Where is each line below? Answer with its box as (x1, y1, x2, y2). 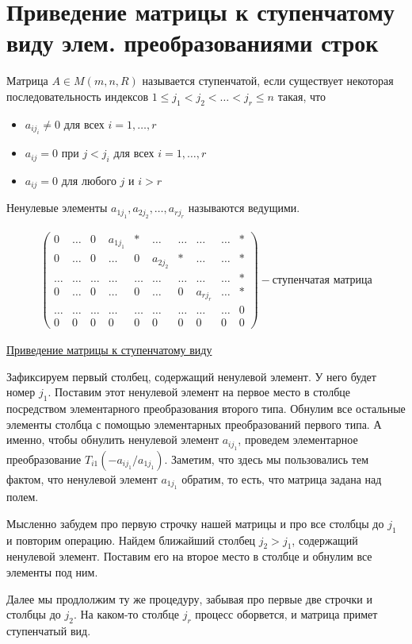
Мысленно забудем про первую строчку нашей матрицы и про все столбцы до (6, 515, 384, 531)
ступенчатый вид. (6, 623, 91, 639)
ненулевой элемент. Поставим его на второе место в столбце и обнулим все (6, 548, 372, 565)
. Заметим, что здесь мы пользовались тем (164, 450, 368, 467)
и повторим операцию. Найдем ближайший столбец (6, 531, 256, 548)
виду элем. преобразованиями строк (6, 26, 379, 59)
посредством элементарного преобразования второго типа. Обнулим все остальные (6, 400, 406, 417)
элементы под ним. (6, 564, 98, 580)
